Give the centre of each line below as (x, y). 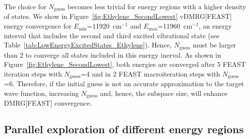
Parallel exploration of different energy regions (124, 129)
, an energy (215, 26)
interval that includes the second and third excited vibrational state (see (112, 35)
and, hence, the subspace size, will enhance (164, 93)
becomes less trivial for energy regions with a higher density (157, 6)
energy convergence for (38, 26)
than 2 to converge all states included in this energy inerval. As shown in (113, 54)
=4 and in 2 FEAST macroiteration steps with (151, 73)
